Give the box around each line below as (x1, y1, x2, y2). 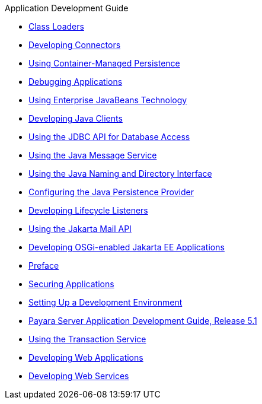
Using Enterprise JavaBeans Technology (28, 95, 187, 105)
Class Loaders (28, 21, 84, 31)
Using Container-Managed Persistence (28, 58, 180, 68)
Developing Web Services (28, 371, 129, 381)
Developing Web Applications (28, 352, 143, 362)
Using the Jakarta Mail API (28, 224, 132, 234)
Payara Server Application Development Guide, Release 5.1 (28, 316, 257, 326)
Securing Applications (28, 279, 114, 289)
